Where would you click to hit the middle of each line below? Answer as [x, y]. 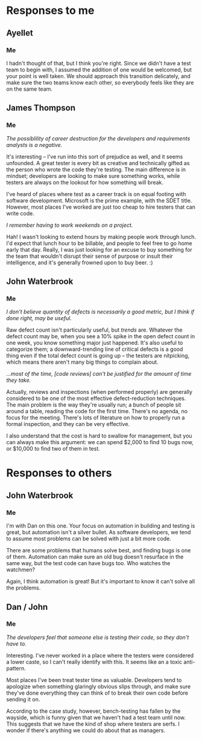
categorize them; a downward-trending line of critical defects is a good [95, 349]
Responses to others [59, 473]
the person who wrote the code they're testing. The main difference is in [96, 169]
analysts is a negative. [34, 145]
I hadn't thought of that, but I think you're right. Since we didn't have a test [99, 63]
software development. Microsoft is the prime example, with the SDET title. [99, 200]
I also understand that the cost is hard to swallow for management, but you [99, 436]
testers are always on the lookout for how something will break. [85, 182]
